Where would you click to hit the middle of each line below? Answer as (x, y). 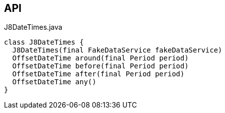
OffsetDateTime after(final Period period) (98, 74)
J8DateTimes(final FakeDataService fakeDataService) (117, 50)
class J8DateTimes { (44, 42)
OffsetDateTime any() (54, 82)
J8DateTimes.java (33, 27)
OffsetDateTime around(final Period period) (100, 58)
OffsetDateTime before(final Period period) (100, 66)
